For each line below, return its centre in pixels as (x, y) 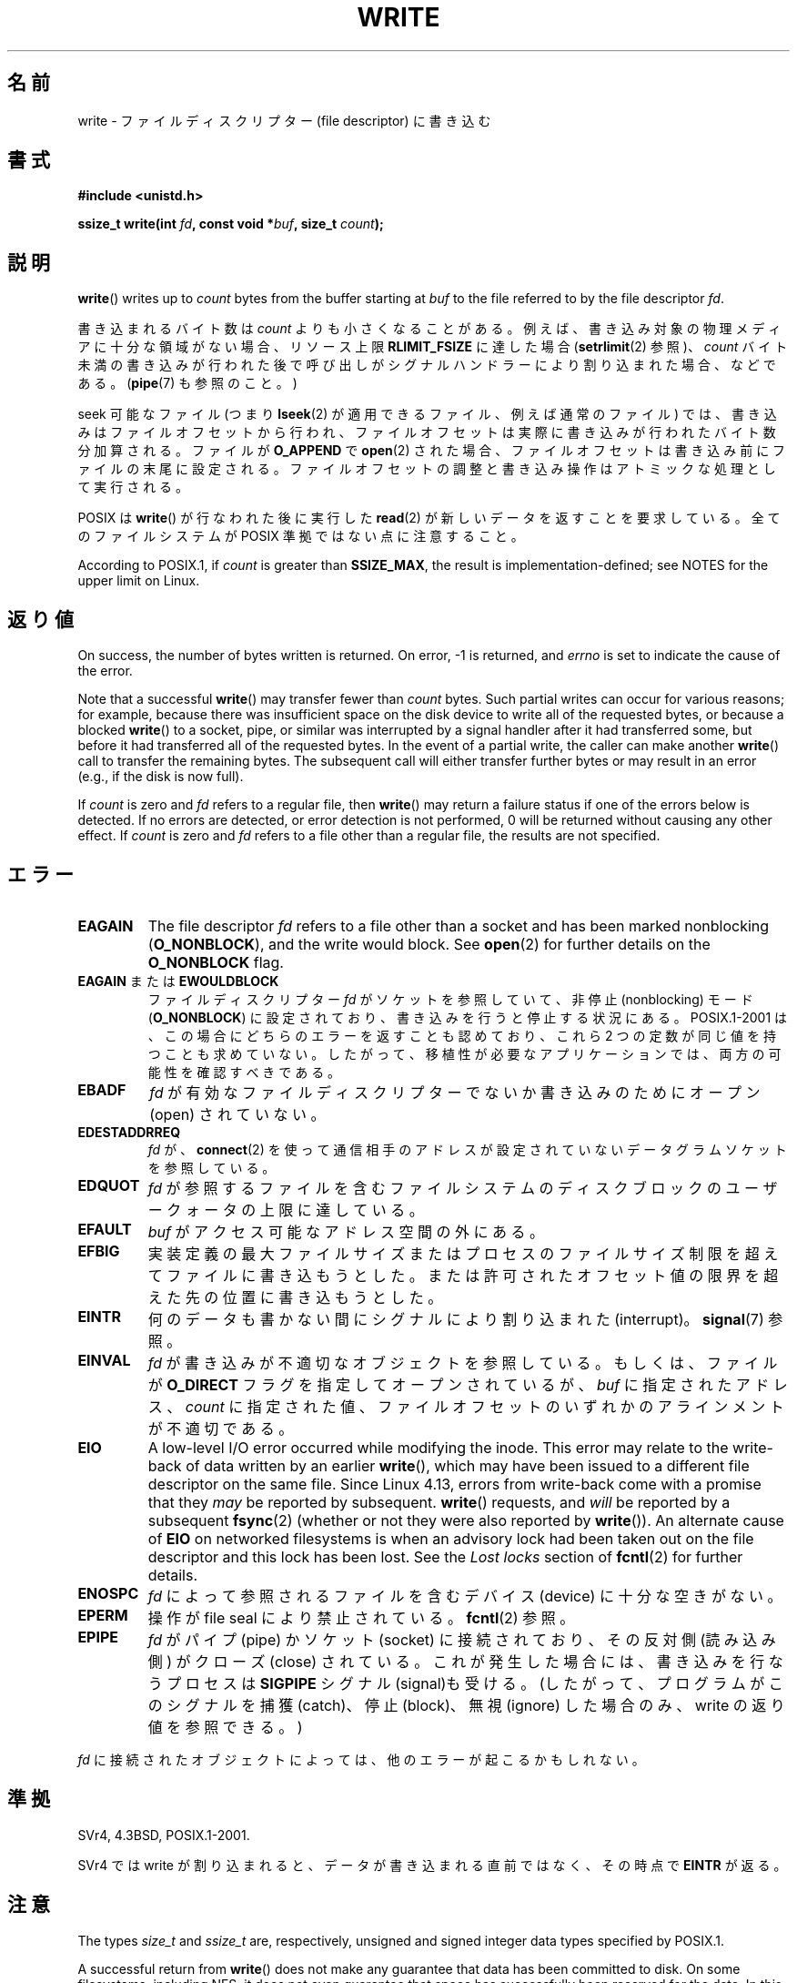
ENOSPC (108, 1593)
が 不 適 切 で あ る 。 (221, 1428)
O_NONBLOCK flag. (216, 962)
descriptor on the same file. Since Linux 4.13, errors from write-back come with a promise (454, 1484)
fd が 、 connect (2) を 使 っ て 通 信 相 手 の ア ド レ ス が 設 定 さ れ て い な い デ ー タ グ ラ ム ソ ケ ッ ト (467, 1149)
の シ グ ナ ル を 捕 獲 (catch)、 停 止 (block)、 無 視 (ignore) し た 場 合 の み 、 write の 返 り (466, 1705)
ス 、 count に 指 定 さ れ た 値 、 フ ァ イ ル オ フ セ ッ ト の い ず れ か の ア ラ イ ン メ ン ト (466, 1406)
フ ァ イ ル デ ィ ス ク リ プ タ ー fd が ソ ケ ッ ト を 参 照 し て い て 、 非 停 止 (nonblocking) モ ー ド (450, 999)
